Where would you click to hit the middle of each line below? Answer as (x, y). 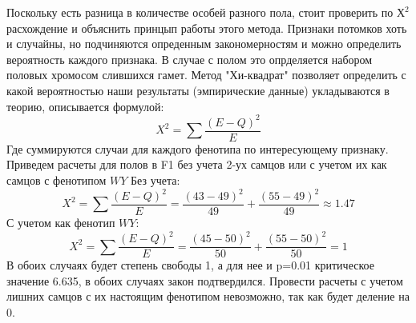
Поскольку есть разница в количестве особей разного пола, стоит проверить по (200, 12)
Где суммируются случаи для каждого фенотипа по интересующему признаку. (198, 148)
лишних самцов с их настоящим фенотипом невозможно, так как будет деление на (208, 296)
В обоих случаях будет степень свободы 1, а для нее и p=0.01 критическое (190, 265)
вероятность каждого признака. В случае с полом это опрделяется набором (190, 59)
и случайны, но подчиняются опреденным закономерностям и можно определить (204, 44)
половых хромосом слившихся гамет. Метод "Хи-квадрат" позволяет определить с (206, 75)
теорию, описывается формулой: (85, 106)
